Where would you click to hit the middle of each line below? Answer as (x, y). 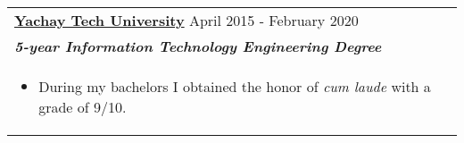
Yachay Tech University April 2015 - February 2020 (186, 20)
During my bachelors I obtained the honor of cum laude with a (235, 86)
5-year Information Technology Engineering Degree (198, 46)
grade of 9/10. (83, 107)
